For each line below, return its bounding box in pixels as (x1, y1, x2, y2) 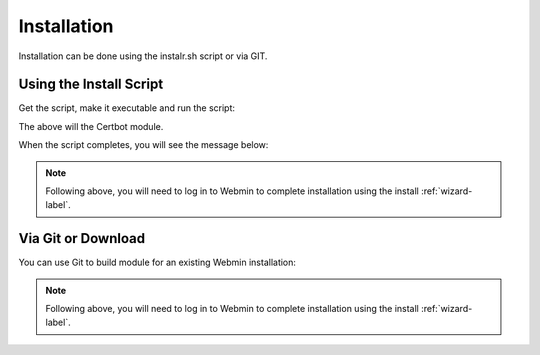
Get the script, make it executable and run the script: (18, 102, 235, 114)
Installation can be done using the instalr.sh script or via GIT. (18, 50, 268, 62)
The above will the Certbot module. (18, 120, 164, 132)
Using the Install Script (18, 76, 164, 93)
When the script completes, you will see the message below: (18, 139, 269, 151)
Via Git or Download (18, 230, 145, 247)
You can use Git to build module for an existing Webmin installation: (18, 256, 297, 269)
